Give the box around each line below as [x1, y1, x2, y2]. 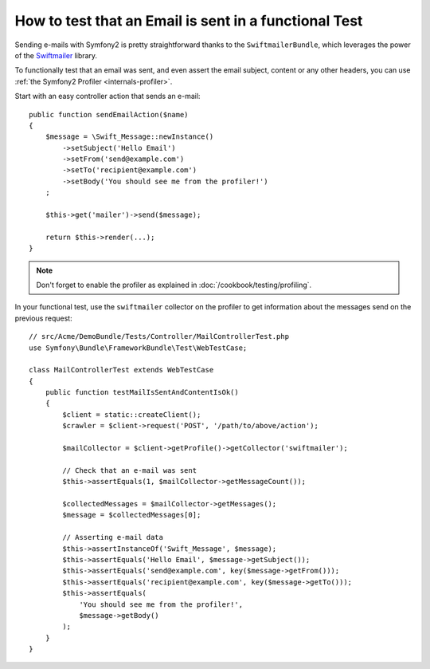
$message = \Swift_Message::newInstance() [45, 132, 214, 141]
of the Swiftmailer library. [14, 50, 98, 60]
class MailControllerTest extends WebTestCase [29, 365, 214, 375]
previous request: [14, 313, 72, 323]
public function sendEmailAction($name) [29, 110, 189, 119]
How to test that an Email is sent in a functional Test [14, 12, 363, 30]
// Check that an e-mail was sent [62, 466, 197, 474]
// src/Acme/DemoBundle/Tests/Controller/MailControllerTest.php [29, 332, 290, 341]
